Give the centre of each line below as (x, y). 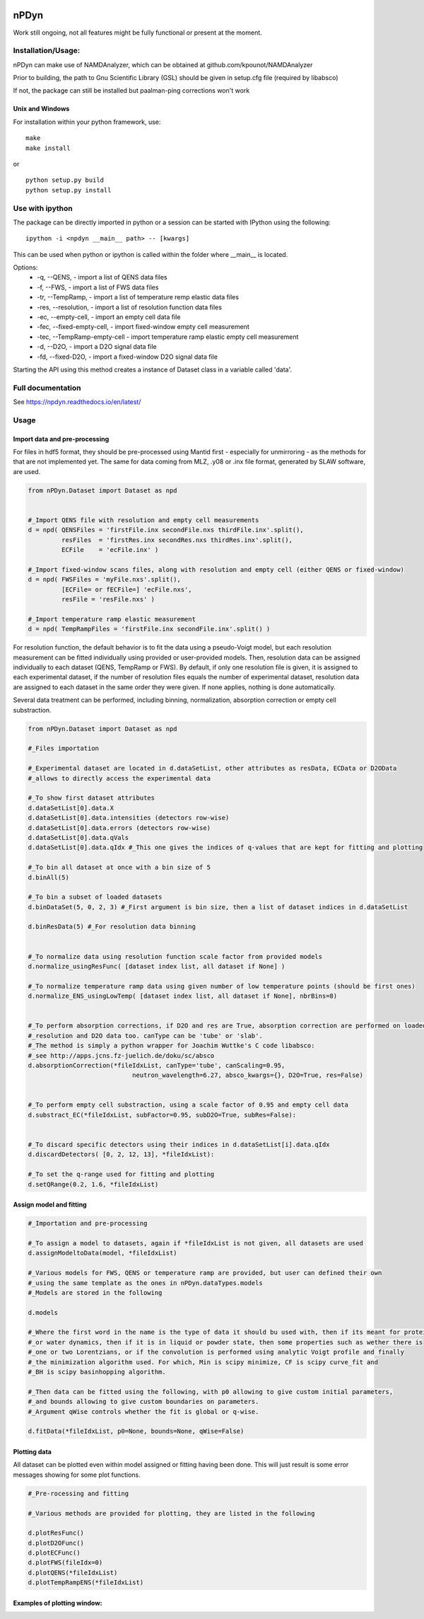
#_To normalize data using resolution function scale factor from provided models (175, 956)
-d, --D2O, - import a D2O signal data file (97, 347)
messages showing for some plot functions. (77, 1475)
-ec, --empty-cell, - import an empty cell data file (109, 317)
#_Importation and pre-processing (88, 1223)
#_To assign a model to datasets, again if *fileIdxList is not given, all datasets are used (196, 1243)
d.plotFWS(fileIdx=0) (65, 1563)
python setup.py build (65, 180)
